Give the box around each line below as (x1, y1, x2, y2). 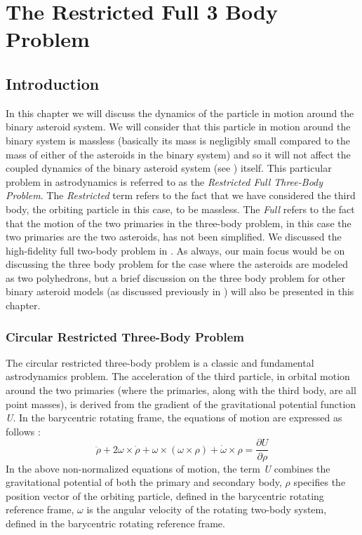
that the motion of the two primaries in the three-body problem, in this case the (6, 215, 351, 230)
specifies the (293, 475, 346, 489)
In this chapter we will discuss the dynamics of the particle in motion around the (6, 105, 354, 120)
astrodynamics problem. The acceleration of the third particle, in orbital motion (6, 369, 350, 384)
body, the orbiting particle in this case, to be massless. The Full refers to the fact (6, 201, 355, 216)
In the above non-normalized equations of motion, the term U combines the (6, 461, 330, 475)
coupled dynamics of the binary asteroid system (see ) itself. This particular (6, 161, 332, 175)
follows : (6, 424, 41, 438)
